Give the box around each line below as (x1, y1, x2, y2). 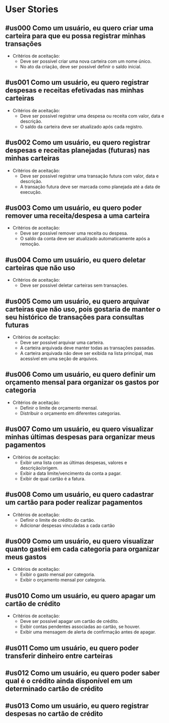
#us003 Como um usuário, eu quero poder (5, 204, 142, 212)
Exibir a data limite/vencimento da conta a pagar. (20, 470, 122, 476)
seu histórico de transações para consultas (5, 312, 145, 322)
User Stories (5, 4, 59, 15)
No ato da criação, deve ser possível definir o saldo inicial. (20, 64, 142, 69)
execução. (20, 189, 42, 195)
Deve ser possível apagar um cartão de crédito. (20, 618, 119, 624)
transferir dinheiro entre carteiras (5, 651, 113, 660)
